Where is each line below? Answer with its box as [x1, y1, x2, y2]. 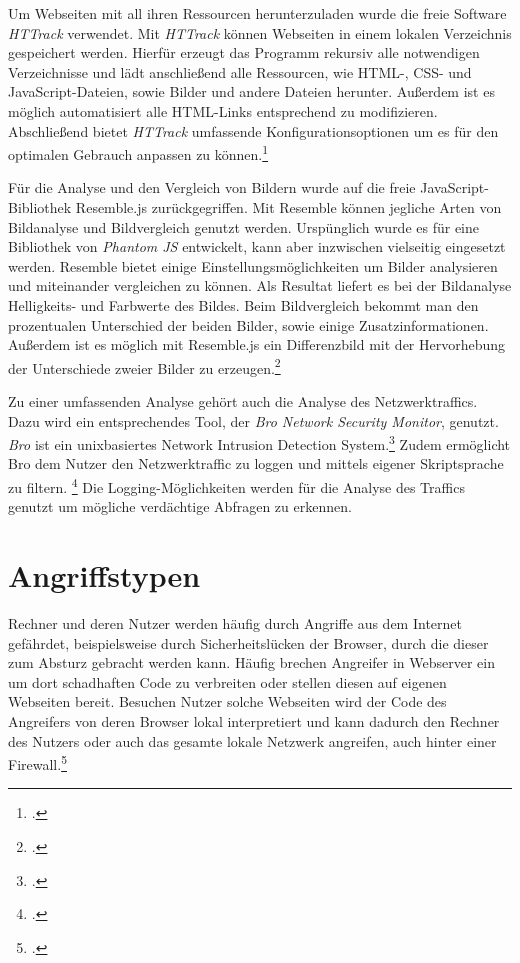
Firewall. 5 [8, 751, 67, 774]
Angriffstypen [8, 555, 201, 596]
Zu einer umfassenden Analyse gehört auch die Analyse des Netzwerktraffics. [8, 391, 478, 411]
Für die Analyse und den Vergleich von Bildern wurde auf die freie [8, 177, 416, 198]
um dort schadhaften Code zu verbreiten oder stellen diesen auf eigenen [8, 671, 447, 692]
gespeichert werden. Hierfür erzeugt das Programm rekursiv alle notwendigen [8, 42, 480, 63]
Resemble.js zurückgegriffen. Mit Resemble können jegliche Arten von [75, 197, 502, 217]
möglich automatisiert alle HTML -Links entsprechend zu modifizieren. [8, 100, 438, 121]
